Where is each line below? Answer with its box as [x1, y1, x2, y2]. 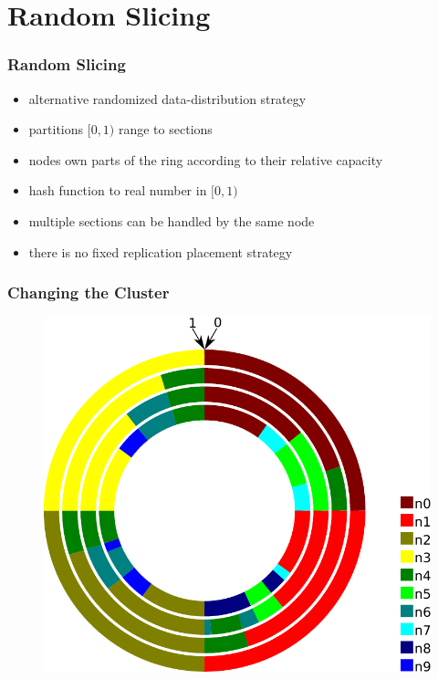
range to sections [118, 120, 213, 139]
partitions [28, 120, 84, 139]
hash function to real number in [28, 181, 207, 200]
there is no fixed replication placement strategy [28, 242, 293, 261]
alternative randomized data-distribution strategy [28, 89, 307, 108]
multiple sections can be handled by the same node [28, 211, 315, 230]
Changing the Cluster [7, 281, 170, 304]
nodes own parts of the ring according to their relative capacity [28, 150, 383, 169]
